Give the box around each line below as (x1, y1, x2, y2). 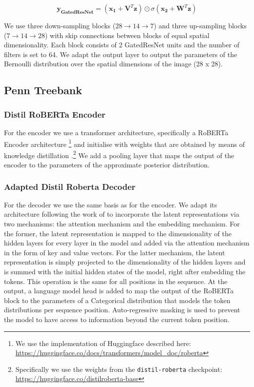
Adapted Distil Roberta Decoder (4, 180, 136, 192)
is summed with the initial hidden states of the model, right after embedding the (4, 266, 246, 277)
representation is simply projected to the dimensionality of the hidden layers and (4, 257, 246, 267)
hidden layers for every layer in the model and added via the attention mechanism (4, 238, 250, 248)
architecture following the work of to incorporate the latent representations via (4, 209, 239, 219)
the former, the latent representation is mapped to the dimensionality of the (4, 228, 232, 238)
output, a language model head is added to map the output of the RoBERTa (4, 285, 234, 296)
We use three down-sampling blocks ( (4, 20, 116, 30)
